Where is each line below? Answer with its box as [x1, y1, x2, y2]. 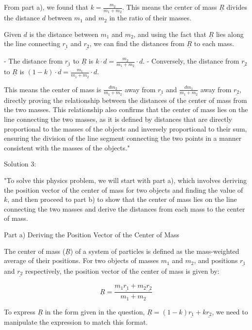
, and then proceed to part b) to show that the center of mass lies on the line [7, 194, 237, 204]
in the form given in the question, [45, 306, 145, 316]
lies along [216, 29, 244, 39]
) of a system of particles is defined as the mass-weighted [70, 246, 239, 256]
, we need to [212, 306, 248, 316]
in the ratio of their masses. [109, 13, 191, 23]
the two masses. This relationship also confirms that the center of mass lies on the [4, 104, 248, 115]
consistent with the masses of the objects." [4, 142, 130, 152]
